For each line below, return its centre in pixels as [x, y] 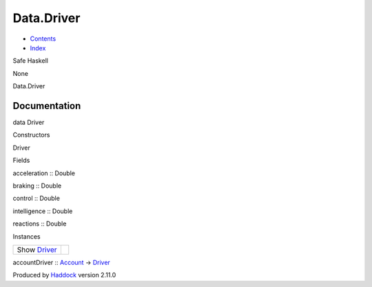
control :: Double [36, 198]
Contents [43, 39]
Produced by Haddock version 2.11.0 [64, 275]
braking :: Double [37, 186]
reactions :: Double [40, 224]
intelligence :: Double [43, 211]
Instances [27, 236]
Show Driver [37, 250]
